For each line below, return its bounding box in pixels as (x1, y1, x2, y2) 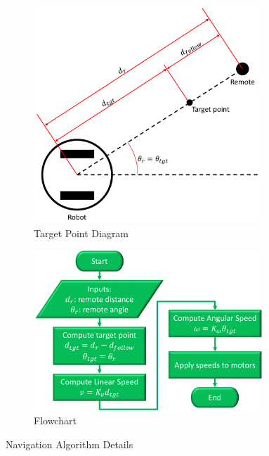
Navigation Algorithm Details (6, 436, 133, 451)
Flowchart (34, 413, 77, 428)
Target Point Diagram (34, 225, 129, 240)
